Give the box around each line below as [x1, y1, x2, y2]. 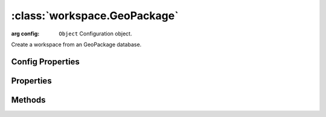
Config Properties [11, 56, 80, 67]
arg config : [11, 30, 40, 37]
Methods [11, 95, 46, 105]
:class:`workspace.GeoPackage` [11, 9, 179, 22]
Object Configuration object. [59, 30, 132, 37]
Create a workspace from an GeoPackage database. [11, 41, 142, 48]
